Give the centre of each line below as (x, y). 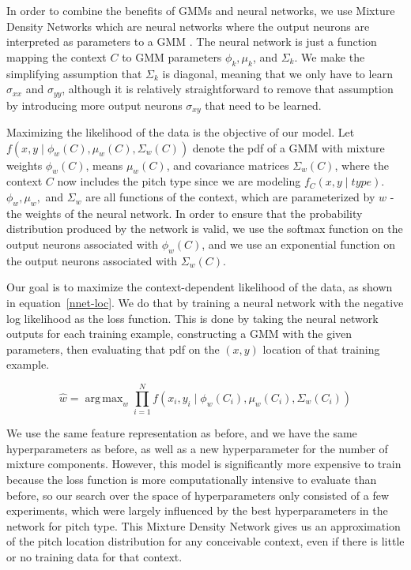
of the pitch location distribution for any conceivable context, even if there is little (205, 541)
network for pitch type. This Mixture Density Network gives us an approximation (204, 525)
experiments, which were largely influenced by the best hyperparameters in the (197, 510)
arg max (104, 398)
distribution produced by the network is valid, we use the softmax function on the (205, 229)
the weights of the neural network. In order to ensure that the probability (185, 213)
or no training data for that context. (94, 556)
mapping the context (57, 56)
